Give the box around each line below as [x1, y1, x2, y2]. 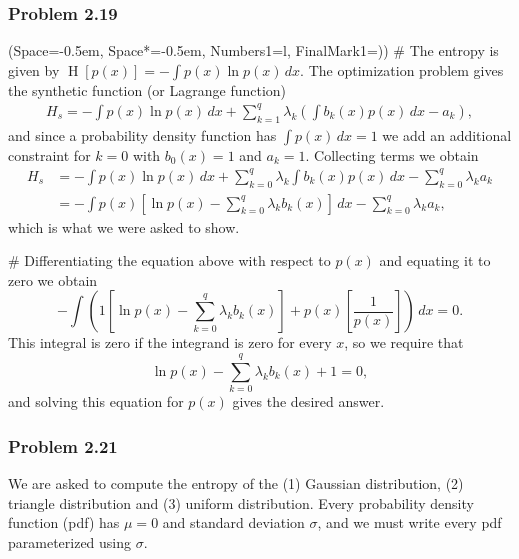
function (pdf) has [8, 512, 120, 533]
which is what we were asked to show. [8, 216, 240, 237]
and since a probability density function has [8, 124, 277, 145]
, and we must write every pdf [317, 512, 502, 533]
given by [8, 59, 60, 80]
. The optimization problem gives [300, 59, 504, 80]
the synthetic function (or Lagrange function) [8, 79, 287, 100]
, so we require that [344, 332, 464, 353]
